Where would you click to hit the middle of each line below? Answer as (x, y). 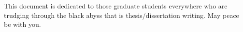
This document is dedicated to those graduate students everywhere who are (116, 6)
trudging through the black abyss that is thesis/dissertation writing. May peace (121, 15)
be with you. (22, 24)
